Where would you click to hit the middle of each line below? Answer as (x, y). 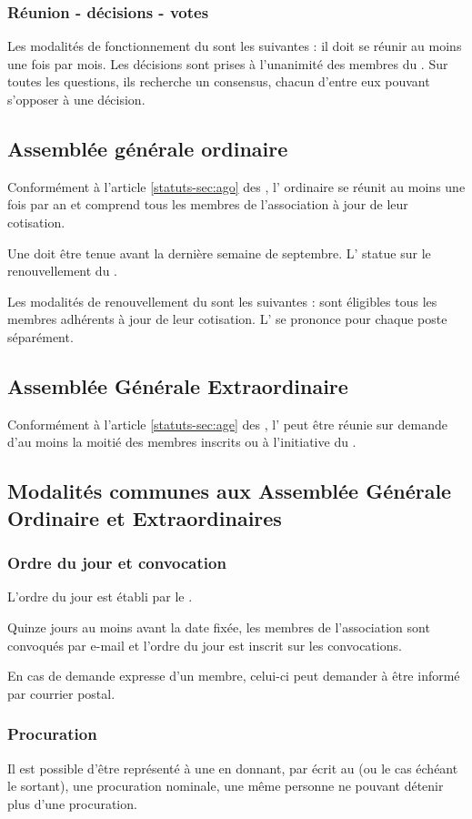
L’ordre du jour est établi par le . (100, 597)
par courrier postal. (61, 693)
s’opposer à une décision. (76, 99)
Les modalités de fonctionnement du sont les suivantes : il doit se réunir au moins (235, 46)
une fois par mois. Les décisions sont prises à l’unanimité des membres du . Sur (228, 63)
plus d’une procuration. (72, 803)
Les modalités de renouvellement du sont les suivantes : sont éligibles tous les (222, 301)
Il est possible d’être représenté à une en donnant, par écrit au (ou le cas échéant (233, 768)
